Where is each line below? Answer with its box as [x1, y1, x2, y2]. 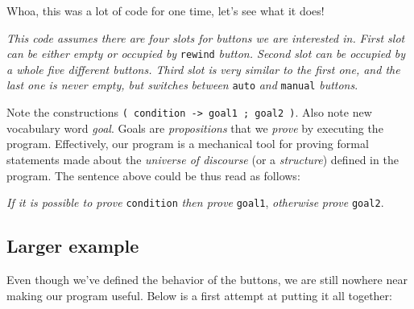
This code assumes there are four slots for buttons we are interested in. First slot [6, 29, 405, 46]
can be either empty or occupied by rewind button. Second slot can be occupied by [6, 45, 405, 62]
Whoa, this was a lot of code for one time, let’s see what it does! [6, 2, 325, 19]
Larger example [6, 233, 139, 258]
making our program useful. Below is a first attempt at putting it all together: [6, 286, 392, 303]
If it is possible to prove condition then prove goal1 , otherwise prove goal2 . [6, 194, 384, 211]
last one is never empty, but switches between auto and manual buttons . [6, 76, 358, 93]
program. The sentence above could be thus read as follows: [6, 167, 300, 183]
